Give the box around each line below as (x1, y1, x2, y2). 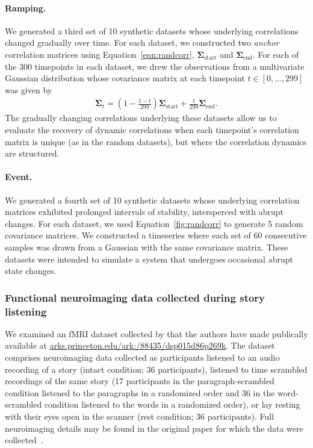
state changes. (5, 264, 57, 277)
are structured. (5, 147, 60, 160)
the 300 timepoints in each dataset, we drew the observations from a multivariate (5, 60, 305, 72)
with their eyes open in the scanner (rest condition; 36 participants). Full (5, 410, 274, 423)
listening (5, 303, 47, 319)
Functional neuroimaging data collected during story (5, 290, 265, 305)
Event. (5, 170, 33, 183)
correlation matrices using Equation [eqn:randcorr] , (5, 48, 194, 60)
